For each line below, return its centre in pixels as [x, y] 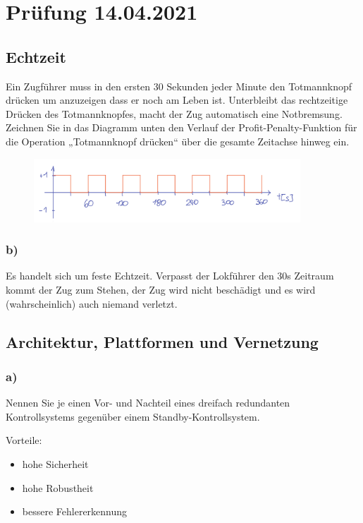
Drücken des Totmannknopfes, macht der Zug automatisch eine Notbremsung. [174, 113]
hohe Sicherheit [55, 463]
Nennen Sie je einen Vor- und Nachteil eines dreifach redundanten [148, 403]
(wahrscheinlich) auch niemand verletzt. [92, 303]
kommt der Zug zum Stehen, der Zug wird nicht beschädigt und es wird [161, 289]
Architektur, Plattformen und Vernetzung [162, 341]
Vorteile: [24, 440]
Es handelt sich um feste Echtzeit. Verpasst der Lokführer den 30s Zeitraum [170, 276]
